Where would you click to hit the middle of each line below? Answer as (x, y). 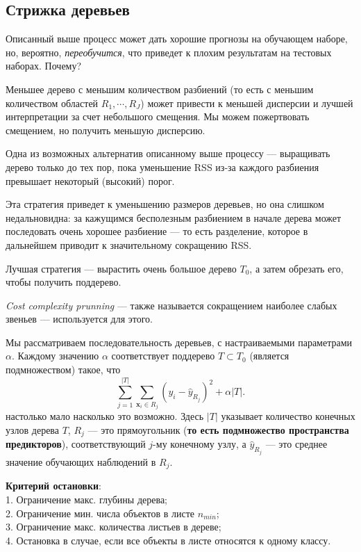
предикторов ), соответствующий (76, 444)
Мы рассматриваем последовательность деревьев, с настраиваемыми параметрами (179, 342)
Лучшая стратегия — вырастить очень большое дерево (121, 268)
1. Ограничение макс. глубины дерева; (87, 499)
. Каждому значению (55, 356)
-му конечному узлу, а (200, 444)
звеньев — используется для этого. (79, 319)
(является (269, 356)
